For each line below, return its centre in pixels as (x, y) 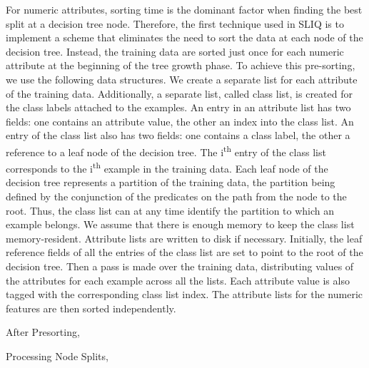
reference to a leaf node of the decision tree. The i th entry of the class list (166, 150)
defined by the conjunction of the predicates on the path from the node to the (176, 196)
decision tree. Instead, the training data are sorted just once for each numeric (175, 51)
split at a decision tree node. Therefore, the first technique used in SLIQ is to (175, 23)
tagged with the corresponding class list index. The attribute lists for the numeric (184, 294)
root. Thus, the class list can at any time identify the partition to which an (170, 210)
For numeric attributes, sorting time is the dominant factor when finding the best (184, 9)
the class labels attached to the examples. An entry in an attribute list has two (178, 107)
